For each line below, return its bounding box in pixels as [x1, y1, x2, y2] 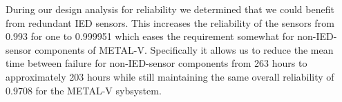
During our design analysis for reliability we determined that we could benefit [6, 2, 334, 16]
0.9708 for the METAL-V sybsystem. [6, 83, 162, 97]
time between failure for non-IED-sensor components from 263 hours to [6, 56, 307, 70]
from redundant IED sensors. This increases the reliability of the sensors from [6, 15, 334, 30]
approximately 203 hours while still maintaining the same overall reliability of [6, 69, 334, 83]
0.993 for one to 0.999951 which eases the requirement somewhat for [6, 29, 294, 43]
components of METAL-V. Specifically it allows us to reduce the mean [35, 42, 334, 57]
